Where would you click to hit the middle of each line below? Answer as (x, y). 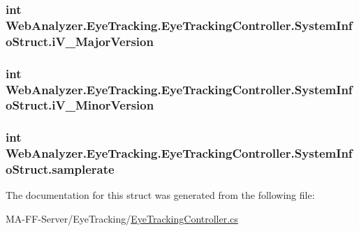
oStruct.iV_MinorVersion (80, 105)
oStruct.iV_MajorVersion (80, 41)
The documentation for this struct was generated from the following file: (160, 195)
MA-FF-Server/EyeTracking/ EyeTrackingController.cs (122, 219)
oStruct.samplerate (60, 169)
